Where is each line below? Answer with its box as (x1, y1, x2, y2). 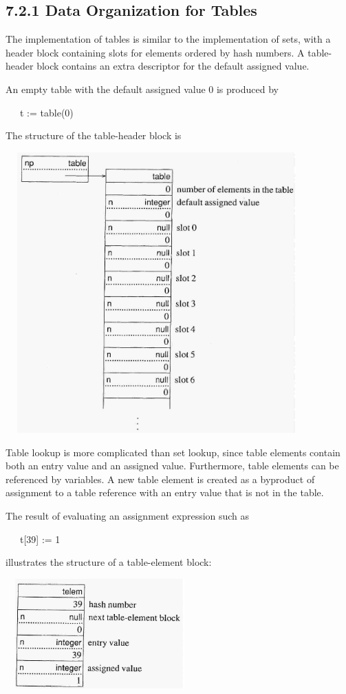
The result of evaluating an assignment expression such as (6, 508, 250, 522)
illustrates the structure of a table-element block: (6, 555, 212, 569)
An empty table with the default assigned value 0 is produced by (6, 81, 279, 96)
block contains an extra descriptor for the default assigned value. (36, 59, 310, 73)
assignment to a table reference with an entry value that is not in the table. (6, 485, 324, 500)
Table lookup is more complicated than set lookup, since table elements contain (6, 445, 340, 459)
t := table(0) (19, 105, 74, 119)
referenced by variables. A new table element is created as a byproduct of (6, 471, 315, 486)
